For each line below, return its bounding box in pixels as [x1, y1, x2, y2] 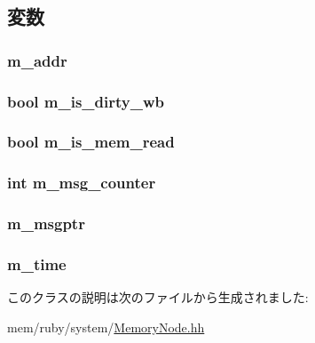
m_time [7, 252, 67, 275]
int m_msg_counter [7, 171, 156, 194]
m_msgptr [7, 212, 85, 235]
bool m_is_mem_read [7, 131, 175, 153]
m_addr [7, 49, 67, 71]
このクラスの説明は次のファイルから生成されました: [7, 288, 309, 307]
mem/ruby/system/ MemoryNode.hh [7, 317, 205, 336]
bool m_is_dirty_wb [7, 90, 164, 112]
